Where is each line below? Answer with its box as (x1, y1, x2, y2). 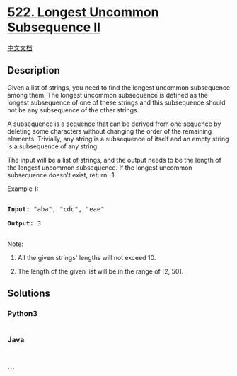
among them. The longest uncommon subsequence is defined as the (7, 90, 209, 99)
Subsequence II (7, 19, 101, 35)
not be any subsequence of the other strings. (7, 105, 139, 114)
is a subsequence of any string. (7, 142, 99, 151)
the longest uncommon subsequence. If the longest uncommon (7, 163, 192, 172)
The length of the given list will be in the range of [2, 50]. (17, 266, 184, 276)
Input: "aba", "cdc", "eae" (7, 205, 105, 213)
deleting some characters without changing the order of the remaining (7, 127, 212, 135)
